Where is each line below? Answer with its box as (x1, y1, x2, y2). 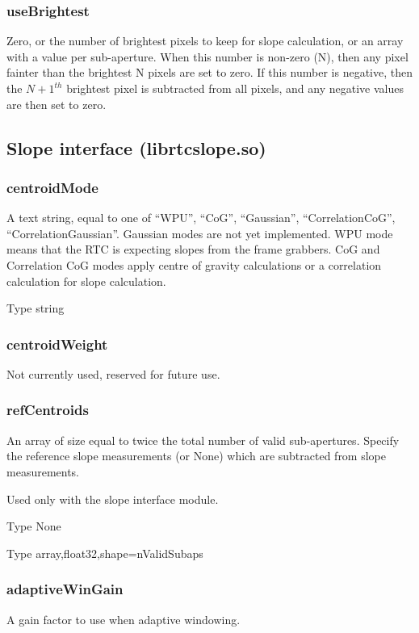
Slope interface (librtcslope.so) (6, 135, 266, 160)
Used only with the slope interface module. (6, 490, 219, 507)
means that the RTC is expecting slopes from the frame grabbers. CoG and (6, 241, 380, 258)
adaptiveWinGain (6, 579, 124, 599)
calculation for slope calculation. (6, 272, 166, 289)
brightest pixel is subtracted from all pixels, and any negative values (66, 80, 404, 96)
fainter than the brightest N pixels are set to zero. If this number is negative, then (6, 64, 413, 81)
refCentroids (6, 400, 89, 420)
